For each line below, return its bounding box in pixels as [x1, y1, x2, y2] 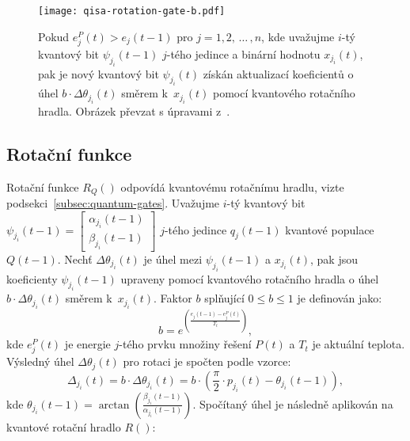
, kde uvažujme [261, 28, 335, 44]
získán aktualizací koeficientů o [203, 65, 354, 82]
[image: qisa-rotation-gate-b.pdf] [38, 6, 226, 17]
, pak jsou [309, 250, 358, 267]
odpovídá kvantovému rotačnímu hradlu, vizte [120, 178, 344, 195]
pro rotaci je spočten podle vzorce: [123, 353, 291, 370]
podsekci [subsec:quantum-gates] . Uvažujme [6, 194, 220, 211]
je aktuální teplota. [312, 336, 405, 352]
